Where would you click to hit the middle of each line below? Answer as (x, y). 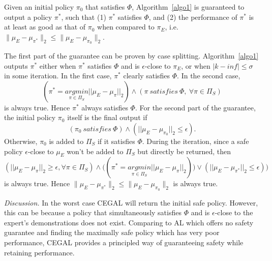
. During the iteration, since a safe (195, 141)
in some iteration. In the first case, (58, 76)
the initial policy (30, 117)
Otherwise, (21, 141)
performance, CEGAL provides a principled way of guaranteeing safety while (124, 242)
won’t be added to (95, 151)
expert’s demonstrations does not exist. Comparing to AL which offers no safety (129, 222)
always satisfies (105, 107)
